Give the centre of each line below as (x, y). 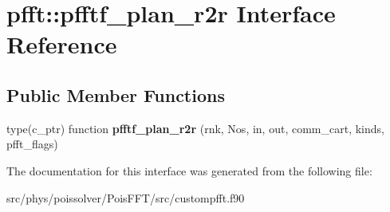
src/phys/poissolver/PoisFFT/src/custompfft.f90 (126, 197)
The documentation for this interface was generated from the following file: (189, 170)
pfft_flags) (32, 144)
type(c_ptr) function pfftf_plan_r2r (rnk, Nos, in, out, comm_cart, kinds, (195, 128)
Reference (62, 44)
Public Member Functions (116, 94)
